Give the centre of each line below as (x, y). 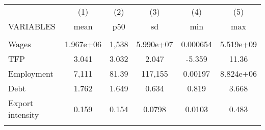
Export (21, 103)
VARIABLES (32, 26)
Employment (31, 73)
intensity (24, 115)
